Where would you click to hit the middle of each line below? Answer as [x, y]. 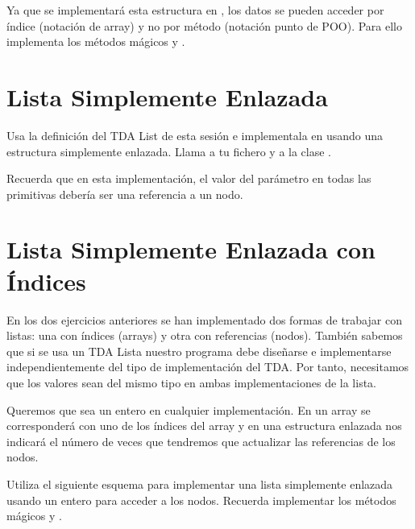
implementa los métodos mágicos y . [96, 41]
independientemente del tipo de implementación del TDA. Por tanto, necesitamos [208, 367]
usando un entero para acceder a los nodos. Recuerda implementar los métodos [201, 500]
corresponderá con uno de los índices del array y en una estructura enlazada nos [204, 426]
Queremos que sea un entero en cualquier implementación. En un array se [189, 409]
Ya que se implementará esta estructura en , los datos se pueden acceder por [195, 10]
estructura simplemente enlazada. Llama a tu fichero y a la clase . [169, 151]
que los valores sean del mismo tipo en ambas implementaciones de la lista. [192, 382]
